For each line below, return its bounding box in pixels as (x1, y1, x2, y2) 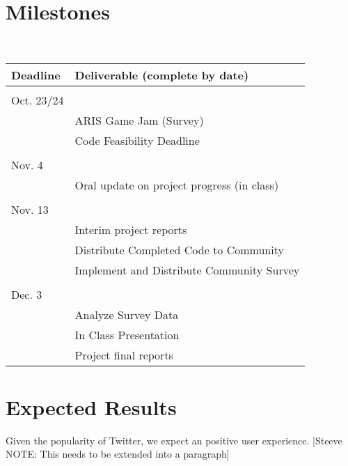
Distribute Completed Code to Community (74, 241, 284, 258)
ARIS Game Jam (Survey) (74, 111, 204, 128)
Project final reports (74, 346, 173, 363)
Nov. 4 (11, 156, 43, 173)
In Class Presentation (74, 326, 180, 343)
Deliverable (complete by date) (74, 66, 249, 83)
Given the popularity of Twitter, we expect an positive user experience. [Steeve (6, 433, 342, 447)
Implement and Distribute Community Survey (74, 261, 300, 278)
